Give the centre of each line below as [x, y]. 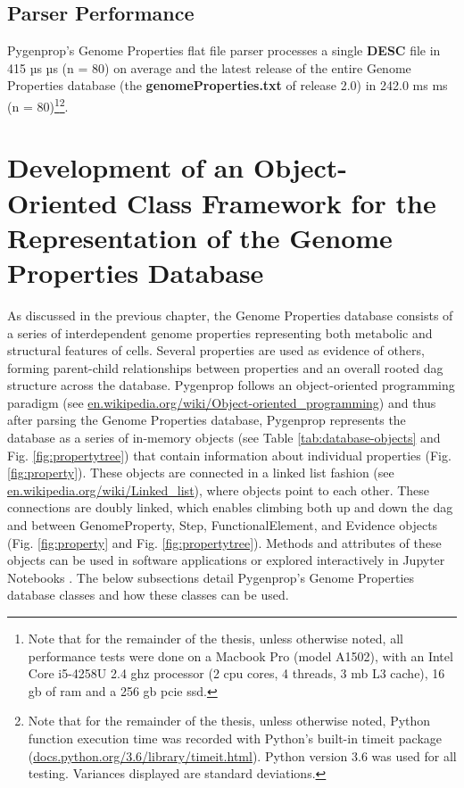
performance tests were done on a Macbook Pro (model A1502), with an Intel [240, 655]
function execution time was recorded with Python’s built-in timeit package [235, 738]
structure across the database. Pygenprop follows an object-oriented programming [231, 385]
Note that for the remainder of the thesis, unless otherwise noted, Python [229, 721]
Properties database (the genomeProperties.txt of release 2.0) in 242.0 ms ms [228, 85]
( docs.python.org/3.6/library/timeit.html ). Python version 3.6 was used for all [242, 755]
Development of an [126, 167]
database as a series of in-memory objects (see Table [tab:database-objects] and [224, 438]
